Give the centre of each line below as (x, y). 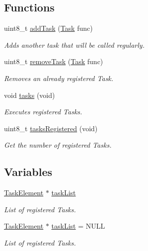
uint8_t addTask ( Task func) (48, 28)
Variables (28, 172)
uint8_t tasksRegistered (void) (51, 128)
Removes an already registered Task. (59, 78)
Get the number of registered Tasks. (58, 145)
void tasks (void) (30, 95)
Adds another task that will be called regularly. (74, 44)
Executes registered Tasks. (43, 112)
